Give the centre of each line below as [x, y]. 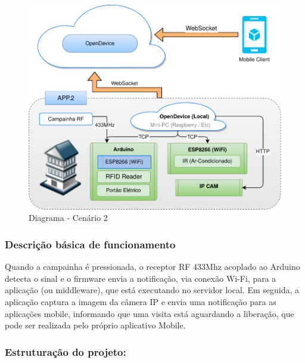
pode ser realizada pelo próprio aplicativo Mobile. [95, 325]
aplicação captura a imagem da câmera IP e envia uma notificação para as [141, 301]
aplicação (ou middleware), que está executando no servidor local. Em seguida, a [152, 290]
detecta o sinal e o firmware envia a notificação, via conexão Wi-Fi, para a [141, 278]
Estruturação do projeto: [66, 351]
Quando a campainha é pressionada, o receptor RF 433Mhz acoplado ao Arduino [152, 267]
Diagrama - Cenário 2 [68, 218]
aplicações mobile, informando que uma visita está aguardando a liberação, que [150, 313]
